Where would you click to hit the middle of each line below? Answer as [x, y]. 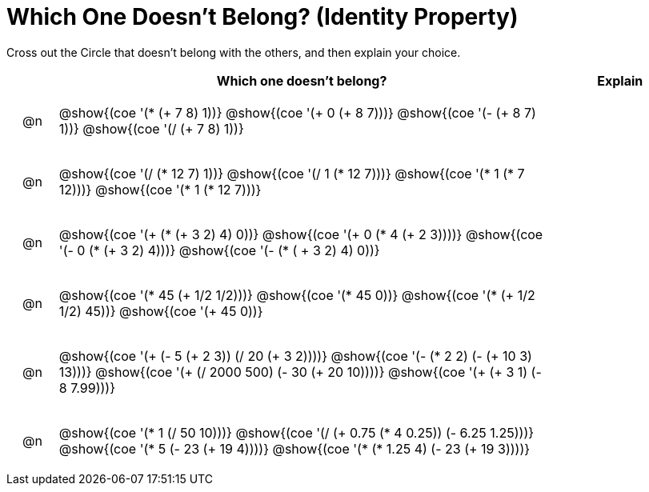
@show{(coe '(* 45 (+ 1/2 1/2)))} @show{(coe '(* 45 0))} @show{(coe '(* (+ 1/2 [297, 295]
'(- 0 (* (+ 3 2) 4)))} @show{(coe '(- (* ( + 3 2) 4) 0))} [219, 250]
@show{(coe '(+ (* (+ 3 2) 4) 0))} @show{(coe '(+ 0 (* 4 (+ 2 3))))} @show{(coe [301, 234]
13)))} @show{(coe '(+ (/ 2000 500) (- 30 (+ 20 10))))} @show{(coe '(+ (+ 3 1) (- [300, 372]
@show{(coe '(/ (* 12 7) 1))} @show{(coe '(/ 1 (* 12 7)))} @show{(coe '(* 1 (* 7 [292, 173]
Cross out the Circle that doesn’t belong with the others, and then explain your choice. [234, 52]
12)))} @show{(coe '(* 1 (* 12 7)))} [160, 189]
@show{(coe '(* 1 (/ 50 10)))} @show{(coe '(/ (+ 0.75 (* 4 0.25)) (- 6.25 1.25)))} [296, 432]
